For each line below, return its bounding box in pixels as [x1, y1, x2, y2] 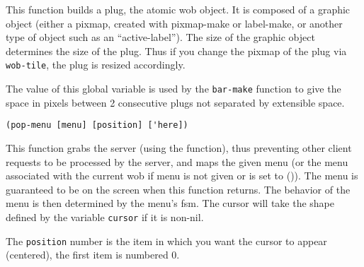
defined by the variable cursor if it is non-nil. [6, 209, 204, 224]
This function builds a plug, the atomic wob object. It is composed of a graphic [6, 2, 351, 16]
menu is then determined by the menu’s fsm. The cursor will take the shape [6, 196, 335, 210]
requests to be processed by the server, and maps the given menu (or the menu [6, 154, 348, 169]
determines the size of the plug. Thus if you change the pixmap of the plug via [6, 43, 347, 58]
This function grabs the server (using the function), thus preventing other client [6, 140, 352, 155]
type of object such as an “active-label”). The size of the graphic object [6, 30, 315, 44]
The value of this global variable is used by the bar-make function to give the [6, 81, 341, 96]
